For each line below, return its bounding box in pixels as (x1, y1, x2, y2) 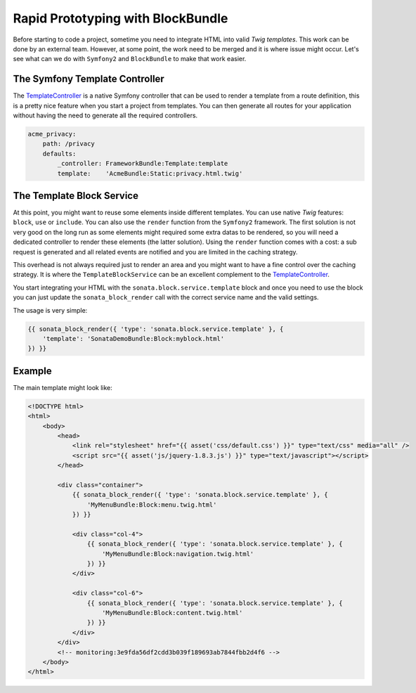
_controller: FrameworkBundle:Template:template (57, 160, 228, 168)
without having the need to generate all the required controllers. (13, 111, 198, 119)
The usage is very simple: (13, 306, 88, 314)
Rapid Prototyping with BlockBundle (13, 11, 228, 26)
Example (13, 365, 52, 377)
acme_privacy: (27, 130, 77, 138)
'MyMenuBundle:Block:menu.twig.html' (86, 500, 217, 509)
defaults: (42, 150, 77, 157)
